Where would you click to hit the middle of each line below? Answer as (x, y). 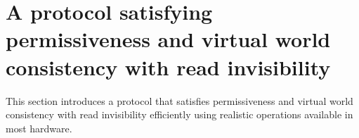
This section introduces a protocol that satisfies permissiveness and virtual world (179, 100)
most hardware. (39, 128)
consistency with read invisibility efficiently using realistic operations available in (179, 114)
